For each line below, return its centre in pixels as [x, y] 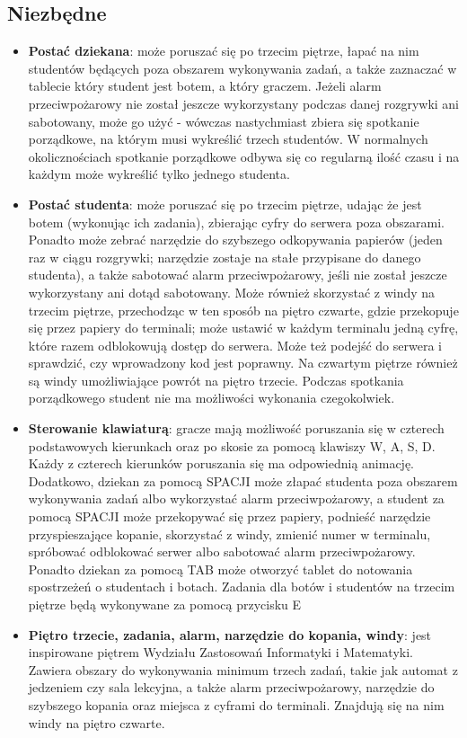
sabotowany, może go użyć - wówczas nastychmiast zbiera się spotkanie [224, 121]
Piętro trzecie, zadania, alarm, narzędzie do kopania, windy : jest [230, 634]
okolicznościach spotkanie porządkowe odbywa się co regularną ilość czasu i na [244, 156]
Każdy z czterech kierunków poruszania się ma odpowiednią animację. [221, 463]
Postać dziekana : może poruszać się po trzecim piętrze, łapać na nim [224, 51]
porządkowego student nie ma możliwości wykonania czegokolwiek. [211, 398]
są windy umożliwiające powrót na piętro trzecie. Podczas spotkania [216, 380]
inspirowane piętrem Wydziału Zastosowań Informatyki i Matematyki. [220, 652]
